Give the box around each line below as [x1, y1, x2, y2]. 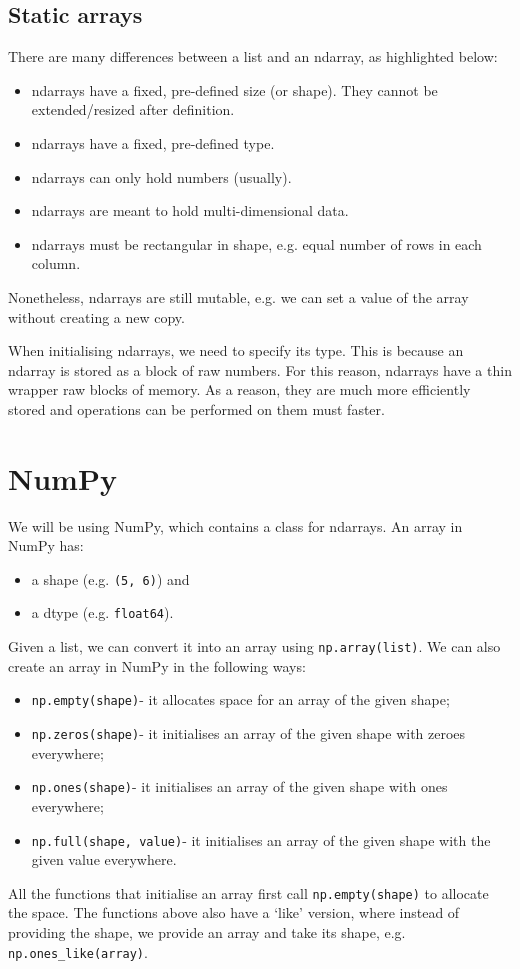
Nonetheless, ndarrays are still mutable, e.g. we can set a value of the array [8, 286, 469, 307]
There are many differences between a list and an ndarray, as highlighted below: [8, 46, 498, 67]
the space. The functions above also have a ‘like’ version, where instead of [8, 902, 460, 923]
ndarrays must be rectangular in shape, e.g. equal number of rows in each [31, 233, 482, 254]
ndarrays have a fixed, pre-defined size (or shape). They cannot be [31, 79, 438, 100]
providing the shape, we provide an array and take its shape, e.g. [8, 922, 406, 943]
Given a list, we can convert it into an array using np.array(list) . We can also [8, 636, 501, 657]
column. [31, 253, 81, 274]
